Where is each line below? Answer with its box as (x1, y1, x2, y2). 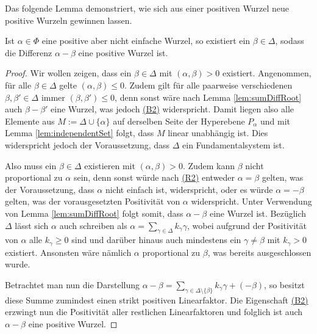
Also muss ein (5, 159, 57, 172)
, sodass (275, 34, 304, 47)
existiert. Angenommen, (223, 67, 312, 79)
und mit (260, 114, 291, 127)
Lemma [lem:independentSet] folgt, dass (5, 126, 154, 139)
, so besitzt (264, 278, 305, 291)
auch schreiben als (59, 219, 127, 231)
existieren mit (84, 159, 135, 172)
